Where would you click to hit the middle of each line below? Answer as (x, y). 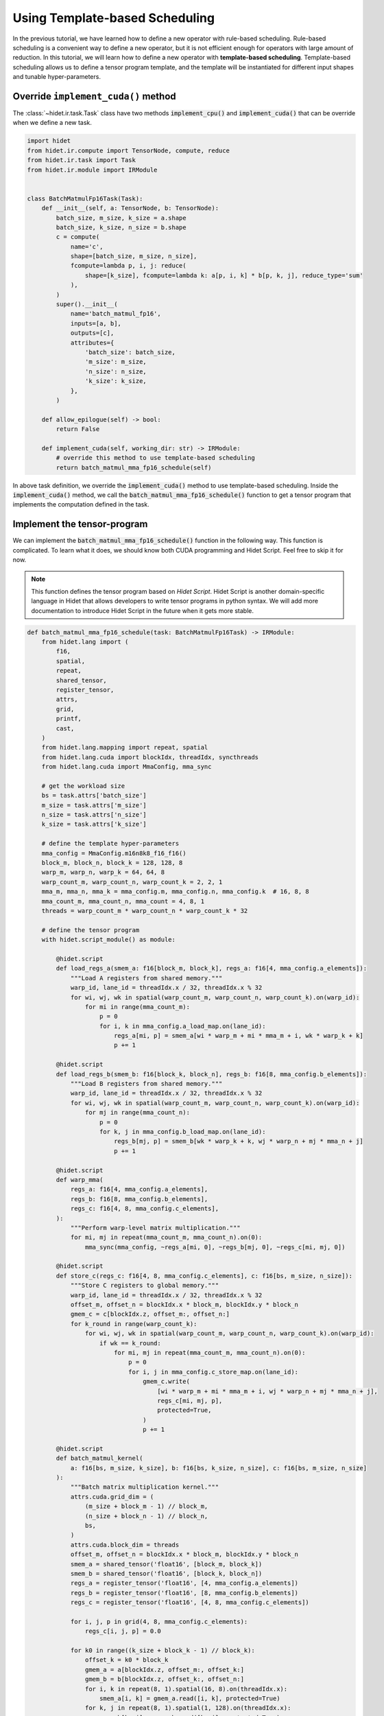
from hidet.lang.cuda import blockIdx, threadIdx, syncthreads (150, 757)
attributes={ (92, 343)
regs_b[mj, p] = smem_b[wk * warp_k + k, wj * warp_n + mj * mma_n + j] (238, 1141)
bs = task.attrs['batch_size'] (94, 796)
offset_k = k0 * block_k (127, 1660)
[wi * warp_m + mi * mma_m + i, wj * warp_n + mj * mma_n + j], (268, 1391)
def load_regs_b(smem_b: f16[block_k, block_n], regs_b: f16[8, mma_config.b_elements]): (211, 1074)
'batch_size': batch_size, (130, 352)
